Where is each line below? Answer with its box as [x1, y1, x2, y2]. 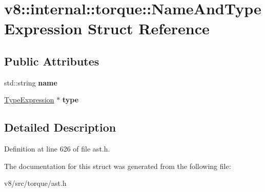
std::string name [4, 77, 57, 88]
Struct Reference [88, 18, 210, 39]
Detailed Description [4, 119, 116, 135]
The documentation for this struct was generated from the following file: [4, 160, 231, 171]
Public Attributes [4, 53, 99, 69]
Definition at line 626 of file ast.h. [4, 143, 110, 154]
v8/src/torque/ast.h [4, 178, 67, 188]
